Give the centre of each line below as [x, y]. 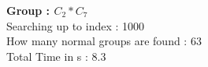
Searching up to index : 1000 [76, 25]
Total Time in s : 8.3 [56, 56]
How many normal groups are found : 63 [104, 41]
